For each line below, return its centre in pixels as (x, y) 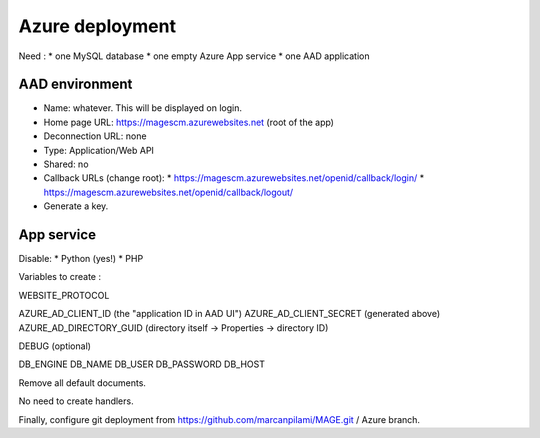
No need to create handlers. (76, 401)
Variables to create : (60, 277)
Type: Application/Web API (99, 150)
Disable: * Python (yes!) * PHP (81, 259)
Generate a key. (76, 206)
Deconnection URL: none (95, 136)
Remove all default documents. (82, 382)
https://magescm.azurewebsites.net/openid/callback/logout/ (168, 192)
